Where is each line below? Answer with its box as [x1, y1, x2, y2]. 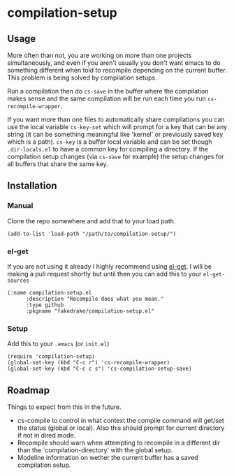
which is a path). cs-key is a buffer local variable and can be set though [7, 137, 212, 146]
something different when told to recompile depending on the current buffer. [7, 66, 227, 74]
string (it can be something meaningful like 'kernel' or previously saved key [7, 131, 224, 138]
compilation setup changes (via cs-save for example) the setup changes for [7, 152, 224, 161]
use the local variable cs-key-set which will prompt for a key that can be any [7, 123, 228, 131]
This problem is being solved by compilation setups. [7, 73, 157, 82]
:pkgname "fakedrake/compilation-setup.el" [25, 307, 155, 315]
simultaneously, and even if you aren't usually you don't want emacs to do [7, 59, 221, 67]
